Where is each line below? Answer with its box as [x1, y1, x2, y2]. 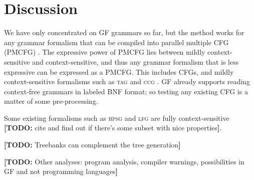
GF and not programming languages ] [4, 166, 118, 176]
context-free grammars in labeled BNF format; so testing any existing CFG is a [4, 86, 248, 96]
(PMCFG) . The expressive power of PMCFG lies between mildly [4, 47, 205, 57]
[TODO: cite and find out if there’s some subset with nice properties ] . [4, 122, 222, 133]
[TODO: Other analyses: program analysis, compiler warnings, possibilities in [4, 156, 244, 166]
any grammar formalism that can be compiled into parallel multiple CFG [4, 37, 229, 47]
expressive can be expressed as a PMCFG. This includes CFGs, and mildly [4, 66, 234, 77]
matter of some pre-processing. [4, 96, 98, 106]
